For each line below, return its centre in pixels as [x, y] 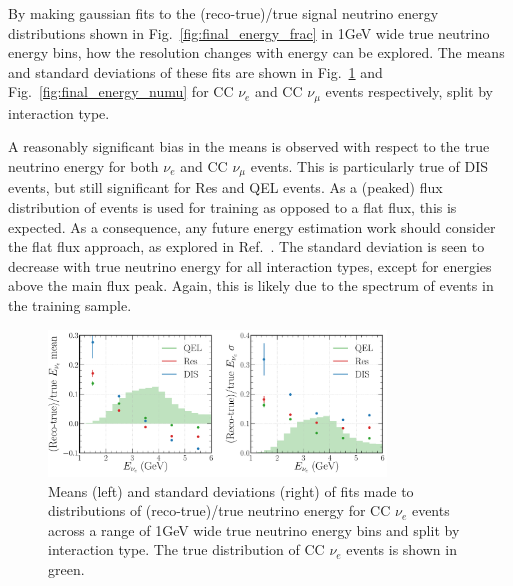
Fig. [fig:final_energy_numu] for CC [121, 91]
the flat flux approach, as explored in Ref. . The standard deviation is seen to [246, 246]
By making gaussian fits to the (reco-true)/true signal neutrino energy [223, 13]
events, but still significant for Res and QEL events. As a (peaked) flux [225, 187]
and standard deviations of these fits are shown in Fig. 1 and [195, 71]
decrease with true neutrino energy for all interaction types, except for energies [250, 265]
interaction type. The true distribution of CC [186, 549]
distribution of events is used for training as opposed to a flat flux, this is [232, 207]
